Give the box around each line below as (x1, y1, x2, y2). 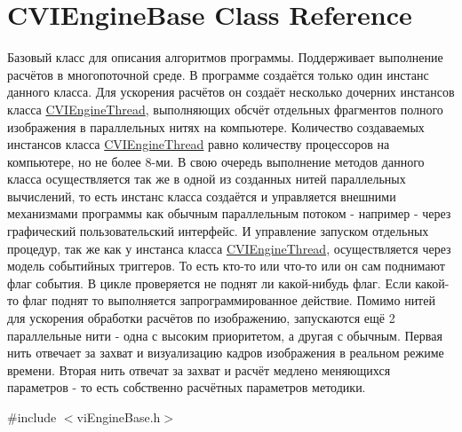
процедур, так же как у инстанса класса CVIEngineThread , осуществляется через (7, 239, 451, 257)
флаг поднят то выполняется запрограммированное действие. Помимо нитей (22, 291, 435, 310)
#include (7, 408, 57, 426)
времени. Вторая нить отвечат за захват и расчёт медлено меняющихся (7, 360, 391, 379)
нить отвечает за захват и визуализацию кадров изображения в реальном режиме (7, 343, 444, 362)
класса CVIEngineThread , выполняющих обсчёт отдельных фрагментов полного (7, 99, 443, 118)
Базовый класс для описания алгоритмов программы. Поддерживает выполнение (7, 48, 443, 67)
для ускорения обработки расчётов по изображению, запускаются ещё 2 (7, 309, 395, 327)
